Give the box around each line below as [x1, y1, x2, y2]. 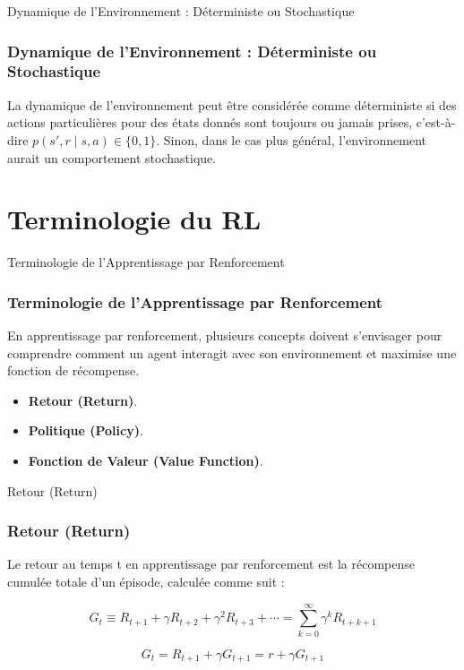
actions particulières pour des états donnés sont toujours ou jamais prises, [7, 113, 413, 132]
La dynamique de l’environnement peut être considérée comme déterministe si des [7, 95, 457, 114]
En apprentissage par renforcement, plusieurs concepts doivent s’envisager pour [7, 326, 443, 345]
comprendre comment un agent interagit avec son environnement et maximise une [7, 343, 457, 362]
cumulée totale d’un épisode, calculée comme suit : [7, 572, 285, 591]
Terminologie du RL [7, 201, 262, 237]
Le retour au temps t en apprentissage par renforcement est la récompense [7, 554, 416, 573]
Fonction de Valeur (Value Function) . [28, 451, 263, 470]
